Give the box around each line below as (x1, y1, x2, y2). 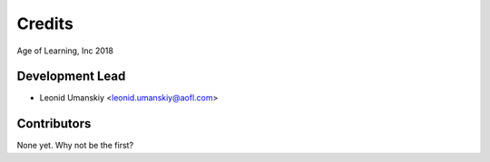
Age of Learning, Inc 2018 (16, 45, 113, 56)
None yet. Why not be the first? (16, 140, 134, 151)
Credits (16, 14, 74, 33)
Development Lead (16, 69, 126, 84)
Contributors (16, 116, 92, 131)
